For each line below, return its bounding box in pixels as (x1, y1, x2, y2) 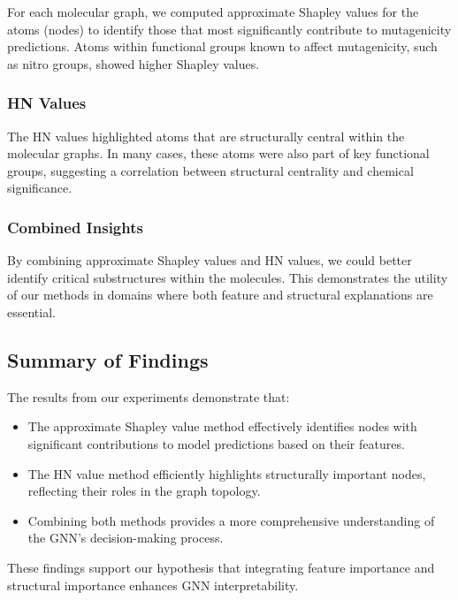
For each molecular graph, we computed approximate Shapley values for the (7, 3, 419, 20)
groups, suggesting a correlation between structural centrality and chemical (7, 161, 414, 179)
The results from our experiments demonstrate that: (7, 387, 290, 406)
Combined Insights (7, 216, 143, 238)
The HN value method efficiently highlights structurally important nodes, (27, 464, 426, 482)
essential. (7, 302, 56, 321)
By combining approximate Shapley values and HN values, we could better (7, 251, 412, 270)
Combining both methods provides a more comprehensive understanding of (27, 511, 435, 529)
